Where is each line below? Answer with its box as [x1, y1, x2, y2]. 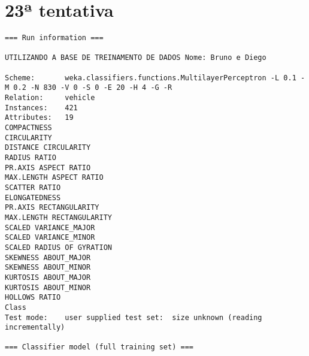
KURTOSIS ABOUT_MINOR [5, 283, 91, 292]
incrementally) [5, 323, 65, 332]
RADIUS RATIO [5, 153, 56, 162]
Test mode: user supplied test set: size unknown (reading [5, 313, 262, 322]
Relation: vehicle [5, 93, 95, 102]
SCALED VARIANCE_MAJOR [5, 223, 95, 232]
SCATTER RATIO [5, 183, 61, 192]
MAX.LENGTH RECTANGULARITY [5, 213, 112, 222]
